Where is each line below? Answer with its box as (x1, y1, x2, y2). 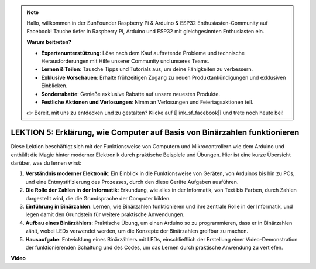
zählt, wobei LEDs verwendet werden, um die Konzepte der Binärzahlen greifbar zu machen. (25, 227, 249, 234)
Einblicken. (41, 82, 68, 89)
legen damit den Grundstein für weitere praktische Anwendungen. (25, 211, 185, 218)
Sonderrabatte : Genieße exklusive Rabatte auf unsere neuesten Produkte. (41, 90, 221, 97)
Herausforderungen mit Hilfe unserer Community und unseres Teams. (41, 57, 210, 64)
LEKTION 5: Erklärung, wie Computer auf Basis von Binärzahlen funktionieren (11, 128, 300, 138)
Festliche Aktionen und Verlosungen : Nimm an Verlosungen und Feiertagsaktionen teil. (41, 98, 254, 105)
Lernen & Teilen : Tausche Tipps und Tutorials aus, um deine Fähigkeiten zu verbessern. (41, 66, 253, 73)
